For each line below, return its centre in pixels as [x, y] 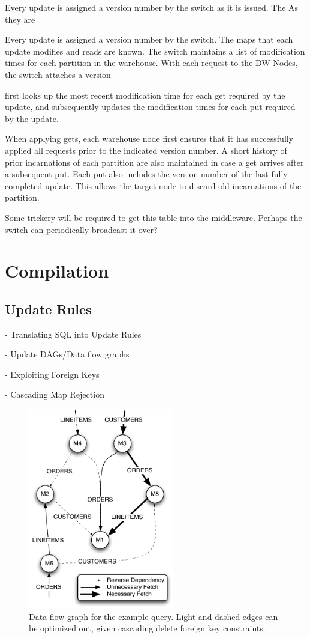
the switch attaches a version [58, 74]
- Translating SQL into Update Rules [73, 334]
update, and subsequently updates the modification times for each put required [150, 107]
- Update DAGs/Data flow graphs [67, 354]
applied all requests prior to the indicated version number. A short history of [146, 150]
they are [20, 19]
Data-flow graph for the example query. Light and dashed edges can [154, 616]
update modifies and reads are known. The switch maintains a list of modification [155, 51]
